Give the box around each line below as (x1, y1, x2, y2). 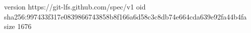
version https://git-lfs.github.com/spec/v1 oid (4, 1, 146, 11)
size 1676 (4, 21, 32, 31)
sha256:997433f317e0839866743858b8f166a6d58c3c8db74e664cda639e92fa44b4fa (4, 11, 247, 21)
